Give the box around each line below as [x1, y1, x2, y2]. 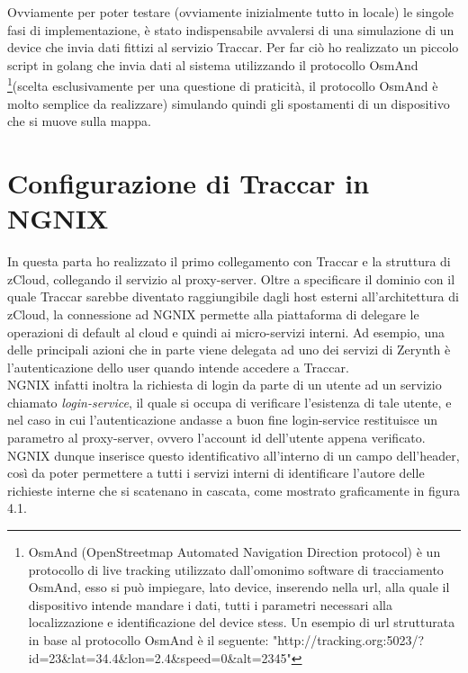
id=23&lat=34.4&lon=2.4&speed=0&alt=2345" [28, 648, 292, 667]
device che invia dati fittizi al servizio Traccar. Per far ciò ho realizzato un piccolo [7, 38, 459, 57]
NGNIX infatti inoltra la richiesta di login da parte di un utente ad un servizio [7, 375, 442, 394]
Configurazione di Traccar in [7, 165, 370, 201]
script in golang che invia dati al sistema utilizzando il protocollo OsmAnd [7, 55, 418, 74]
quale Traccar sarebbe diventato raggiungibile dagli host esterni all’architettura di [7, 287, 459, 306]
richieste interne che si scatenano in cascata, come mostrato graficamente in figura [7, 480, 460, 499]
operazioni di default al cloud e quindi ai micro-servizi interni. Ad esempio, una [7, 322, 445, 341]
